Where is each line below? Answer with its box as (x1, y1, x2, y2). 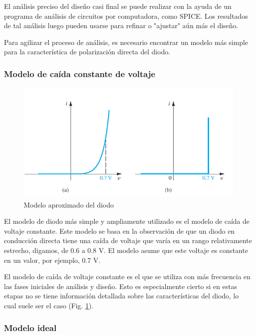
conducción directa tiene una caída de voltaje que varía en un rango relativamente (4, 235, 252, 246)
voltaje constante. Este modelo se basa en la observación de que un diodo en (4, 225, 235, 236)
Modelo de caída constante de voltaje (4, 67, 155, 80)
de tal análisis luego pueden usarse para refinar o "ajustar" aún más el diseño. (4, 20, 238, 31)
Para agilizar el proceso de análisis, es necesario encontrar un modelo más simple (4, 37, 248, 47)
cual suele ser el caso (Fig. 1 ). (4, 300, 94, 310)
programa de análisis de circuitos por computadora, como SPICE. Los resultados (4, 10, 248, 21)
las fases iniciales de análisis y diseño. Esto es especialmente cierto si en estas (4, 281, 237, 291)
